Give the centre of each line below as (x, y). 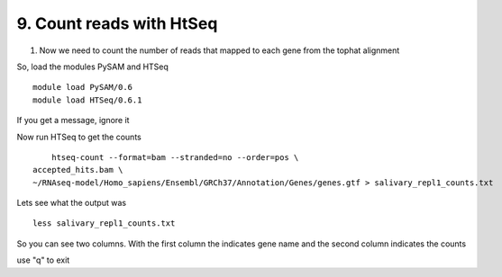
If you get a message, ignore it (73, 121)
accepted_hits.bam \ (78, 170)
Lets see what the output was (71, 203)
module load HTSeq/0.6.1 (87, 100)
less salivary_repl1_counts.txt (104, 223)
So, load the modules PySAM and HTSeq (92, 67)
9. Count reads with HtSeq (117, 23)
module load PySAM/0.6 (83, 87)
